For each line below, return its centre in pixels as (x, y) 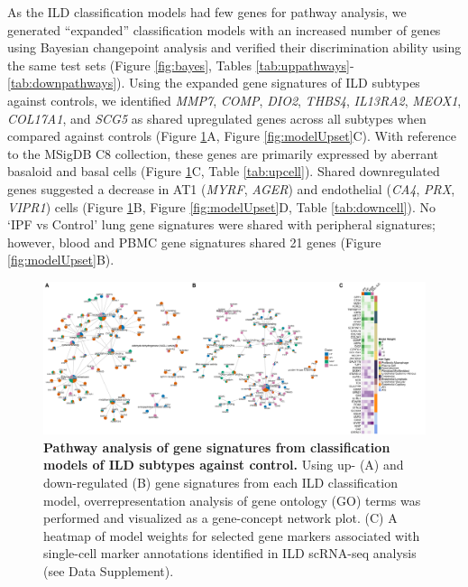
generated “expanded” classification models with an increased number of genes (224, 29)
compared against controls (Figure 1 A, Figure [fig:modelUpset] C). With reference (232, 136)
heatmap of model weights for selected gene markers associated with (232, 535)
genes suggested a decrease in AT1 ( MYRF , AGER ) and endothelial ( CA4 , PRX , (231, 188)
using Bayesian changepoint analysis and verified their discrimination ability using (234, 47)
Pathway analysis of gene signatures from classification (217, 447)
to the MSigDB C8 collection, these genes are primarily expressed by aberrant (223, 153)
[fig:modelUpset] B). (61, 260)
